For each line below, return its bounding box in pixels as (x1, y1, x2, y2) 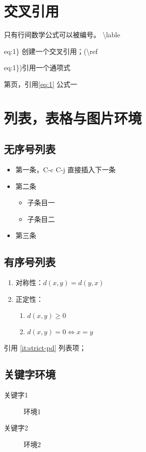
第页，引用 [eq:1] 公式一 (4, 79, 77, 89)
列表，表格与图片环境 (4, 107, 142, 128)
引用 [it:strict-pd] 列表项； (4, 343, 86, 353)
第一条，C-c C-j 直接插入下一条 (15, 164, 116, 175)
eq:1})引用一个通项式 (4, 62, 70, 73)
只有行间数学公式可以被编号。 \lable (4, 29, 120, 40)
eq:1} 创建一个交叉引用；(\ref (4, 46, 98, 56)
